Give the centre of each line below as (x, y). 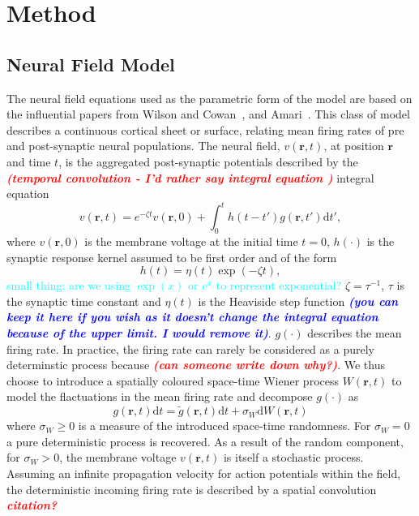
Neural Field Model (91, 64)
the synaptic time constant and (84, 301)
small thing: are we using (69, 285)
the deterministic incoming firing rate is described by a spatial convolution (192, 489)
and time (29, 161)
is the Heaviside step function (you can (298, 301)
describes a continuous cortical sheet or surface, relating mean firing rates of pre (205, 129)
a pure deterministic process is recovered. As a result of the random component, (205, 441)
